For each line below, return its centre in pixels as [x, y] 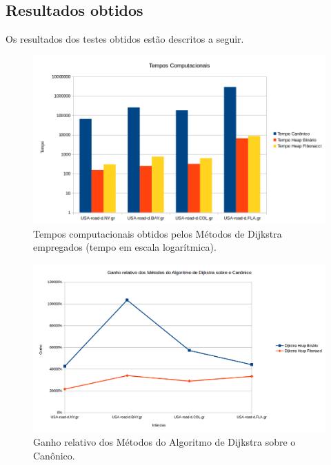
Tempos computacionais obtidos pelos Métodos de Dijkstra [158, 233]
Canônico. [54, 455]
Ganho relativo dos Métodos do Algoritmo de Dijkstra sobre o [164, 442]
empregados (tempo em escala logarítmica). [125, 247]
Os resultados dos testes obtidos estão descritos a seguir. [125, 39]
